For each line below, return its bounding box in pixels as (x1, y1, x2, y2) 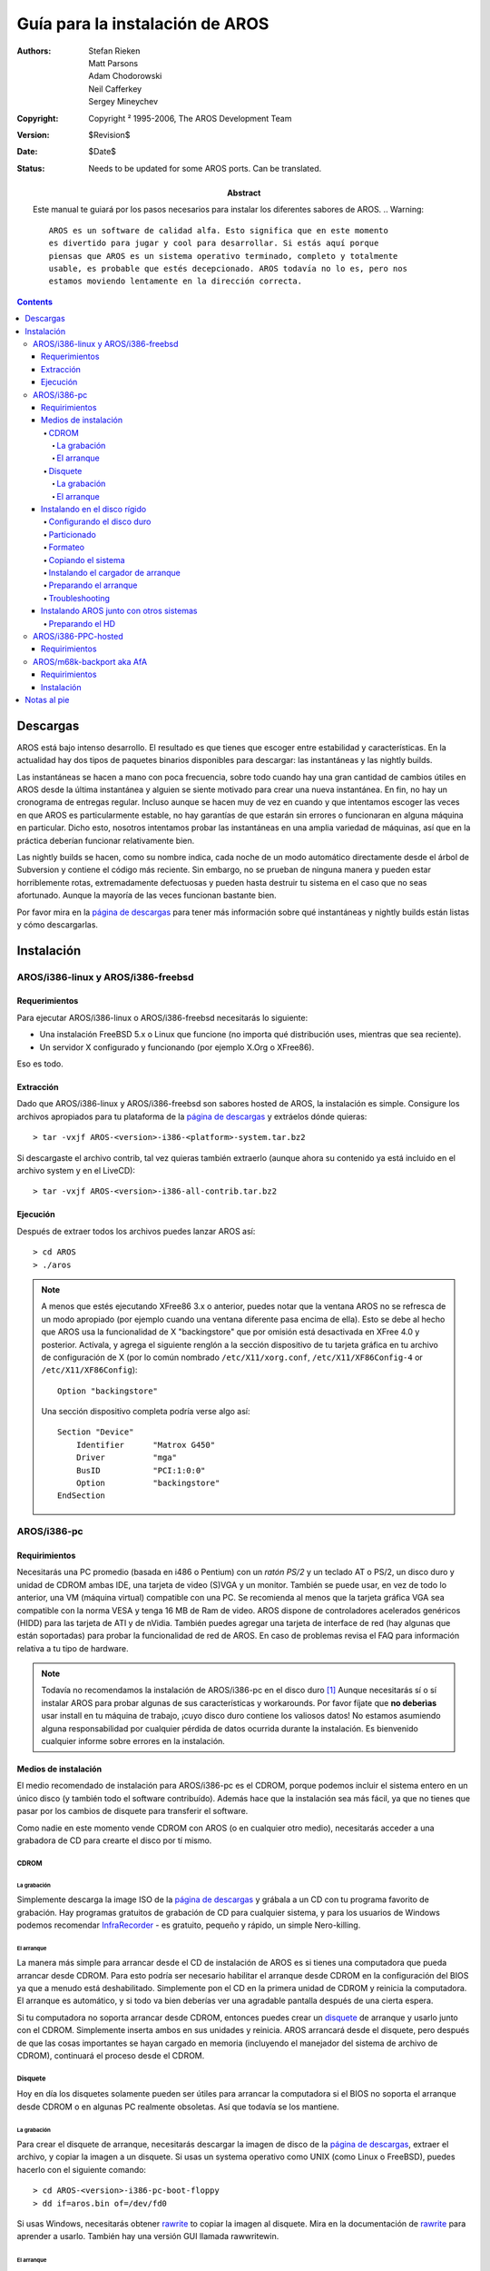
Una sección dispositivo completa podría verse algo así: (41, 1406, 250, 1417)
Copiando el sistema (48, 554, 126, 565)
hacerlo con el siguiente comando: (16, 2164, 147, 2175)
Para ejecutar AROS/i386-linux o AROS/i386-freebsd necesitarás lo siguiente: (16, 1012, 309, 1023)
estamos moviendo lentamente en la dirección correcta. (48, 276, 303, 286)
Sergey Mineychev (88, 96, 159, 107)
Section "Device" (57, 1427, 134, 1437)
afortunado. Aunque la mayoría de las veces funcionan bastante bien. (16, 890, 277, 901)
